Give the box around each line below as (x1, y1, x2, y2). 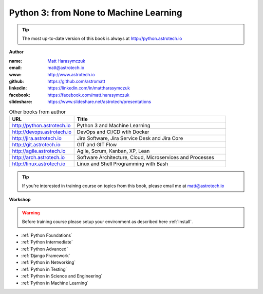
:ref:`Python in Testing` (21, 266, 67, 272)
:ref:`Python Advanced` (21, 246, 68, 252)
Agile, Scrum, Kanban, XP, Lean (77, 147, 150, 154)
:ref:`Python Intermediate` (21, 239, 73, 245)
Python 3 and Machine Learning (77, 122, 150, 129)
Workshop (9, 196, 31, 202)
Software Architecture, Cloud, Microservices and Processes (77, 154, 214, 160)
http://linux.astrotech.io (12, 160, 66, 167)
